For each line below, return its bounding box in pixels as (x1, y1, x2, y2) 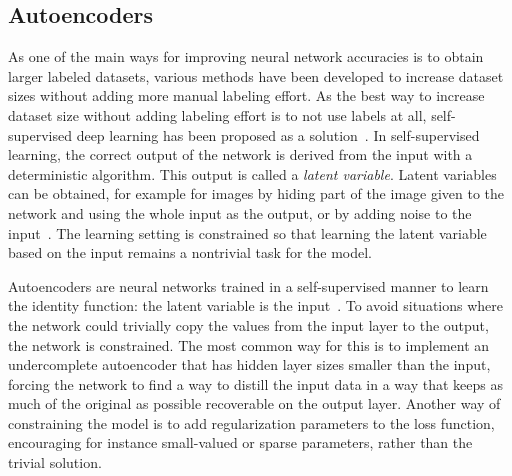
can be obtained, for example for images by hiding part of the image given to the (8, 183, 505, 204)
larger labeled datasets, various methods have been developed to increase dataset (8, 65, 504, 86)
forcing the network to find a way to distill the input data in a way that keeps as (8, 373, 503, 394)
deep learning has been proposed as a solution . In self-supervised (76, 124, 480, 145)
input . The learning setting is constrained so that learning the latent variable (8, 222, 487, 243)
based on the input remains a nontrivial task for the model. (8, 242, 372, 263)
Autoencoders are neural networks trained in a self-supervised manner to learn (8, 275, 489, 296)
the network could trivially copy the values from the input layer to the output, (8, 314, 489, 335)
